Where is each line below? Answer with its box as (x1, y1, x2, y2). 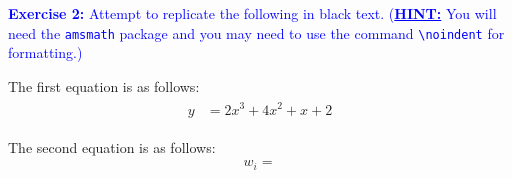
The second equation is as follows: (8, 136, 216, 157)
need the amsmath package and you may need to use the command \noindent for (8, 22, 505, 43)
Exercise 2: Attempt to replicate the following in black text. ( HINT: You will (8, 3, 497, 23)
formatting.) (8, 42, 83, 63)
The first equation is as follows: (8, 75, 200, 96)
